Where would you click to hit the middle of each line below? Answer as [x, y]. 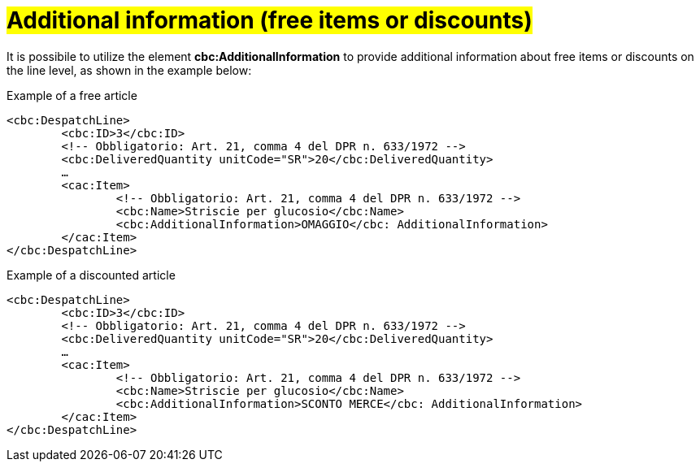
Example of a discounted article [91, 275]
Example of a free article [72, 95]
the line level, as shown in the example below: [129, 70]
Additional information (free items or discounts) [270, 20]
